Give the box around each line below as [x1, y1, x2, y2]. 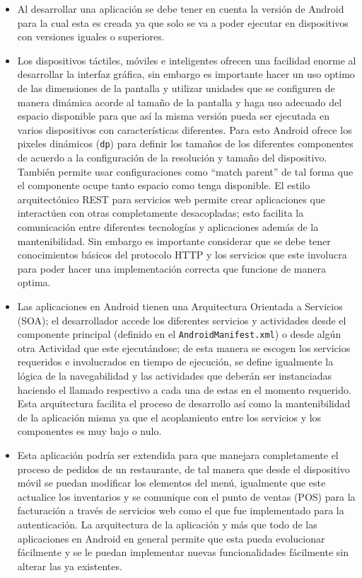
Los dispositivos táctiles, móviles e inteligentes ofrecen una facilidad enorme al [17, 52, 356, 67]
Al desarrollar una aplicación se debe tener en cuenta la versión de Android [17, 1, 344, 16]
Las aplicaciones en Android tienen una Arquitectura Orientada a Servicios [17, 298, 343, 313]
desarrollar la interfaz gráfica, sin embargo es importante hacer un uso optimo [17, 67, 355, 81]
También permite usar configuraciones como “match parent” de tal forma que [17, 164, 354, 178]
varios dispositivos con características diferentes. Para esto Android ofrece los [17, 122, 352, 137]
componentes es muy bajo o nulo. [17, 424, 162, 438]
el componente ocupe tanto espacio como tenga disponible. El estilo [17, 178, 310, 193]
